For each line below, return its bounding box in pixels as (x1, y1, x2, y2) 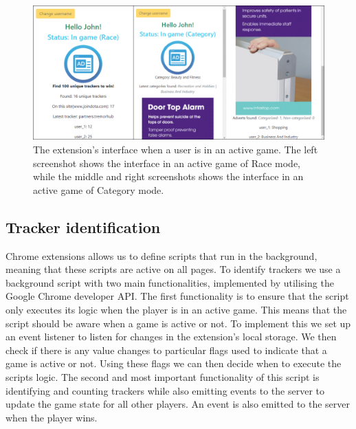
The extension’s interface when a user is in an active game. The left (33, 142, 318, 157)
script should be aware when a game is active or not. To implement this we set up (5, 316, 351, 330)
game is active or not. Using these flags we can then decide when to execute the (5, 356, 342, 371)
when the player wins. (5, 410, 98, 424)
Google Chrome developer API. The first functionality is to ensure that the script (5, 289, 349, 303)
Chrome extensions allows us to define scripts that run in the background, (5, 248, 318, 263)
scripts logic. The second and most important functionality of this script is (5, 369, 320, 384)
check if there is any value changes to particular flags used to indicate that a (5, 342, 327, 357)
